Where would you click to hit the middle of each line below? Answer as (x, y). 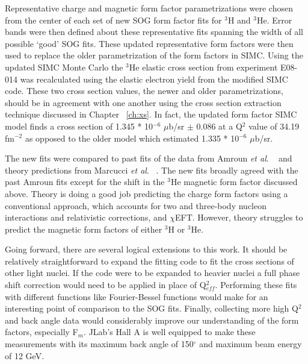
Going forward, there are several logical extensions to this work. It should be (146, 249)
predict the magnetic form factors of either (84, 229)
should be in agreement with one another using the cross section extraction (143, 102)
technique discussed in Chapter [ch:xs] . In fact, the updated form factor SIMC (151, 114)
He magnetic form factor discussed (234, 182)
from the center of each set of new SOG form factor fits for (113, 20)
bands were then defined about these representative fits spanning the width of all (154, 32)
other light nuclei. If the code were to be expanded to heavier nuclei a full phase (152, 273)
